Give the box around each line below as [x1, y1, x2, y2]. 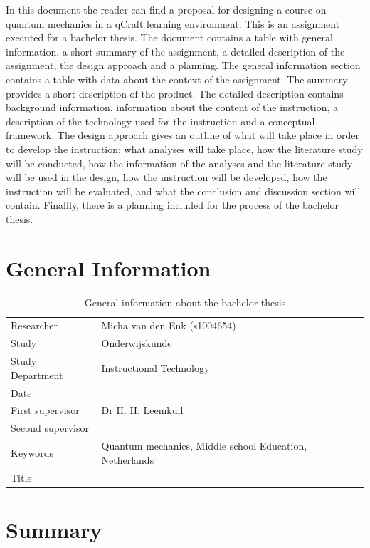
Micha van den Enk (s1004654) [101, 318, 236, 333]
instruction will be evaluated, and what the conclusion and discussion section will [6, 183, 361, 198]
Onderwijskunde [101, 336, 172, 351]
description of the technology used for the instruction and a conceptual [6, 113, 315, 128]
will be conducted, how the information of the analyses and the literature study [6, 155, 353, 170]
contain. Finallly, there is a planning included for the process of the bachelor [6, 197, 339, 212]
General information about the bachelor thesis [84, 294, 286, 309]
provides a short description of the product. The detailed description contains [6, 86, 344, 100]
